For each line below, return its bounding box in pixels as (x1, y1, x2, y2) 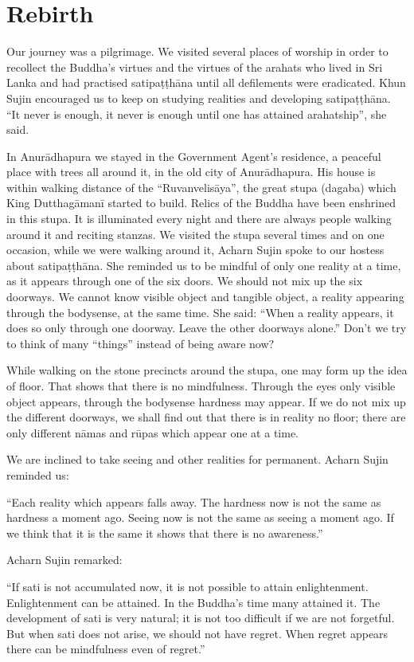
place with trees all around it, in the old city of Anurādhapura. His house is (6, 163, 376, 180)
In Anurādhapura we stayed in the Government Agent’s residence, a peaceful (6, 147, 381, 164)
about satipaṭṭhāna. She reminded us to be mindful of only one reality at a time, (6, 257, 401, 273)
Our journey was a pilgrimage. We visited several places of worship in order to (6, 43, 389, 60)
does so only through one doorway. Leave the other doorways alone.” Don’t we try (6, 319, 407, 336)
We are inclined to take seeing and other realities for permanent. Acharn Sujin (6, 451, 389, 468)
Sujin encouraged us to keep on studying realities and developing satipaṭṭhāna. (6, 89, 391, 106)
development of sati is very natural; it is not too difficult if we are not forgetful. (6, 609, 395, 626)
